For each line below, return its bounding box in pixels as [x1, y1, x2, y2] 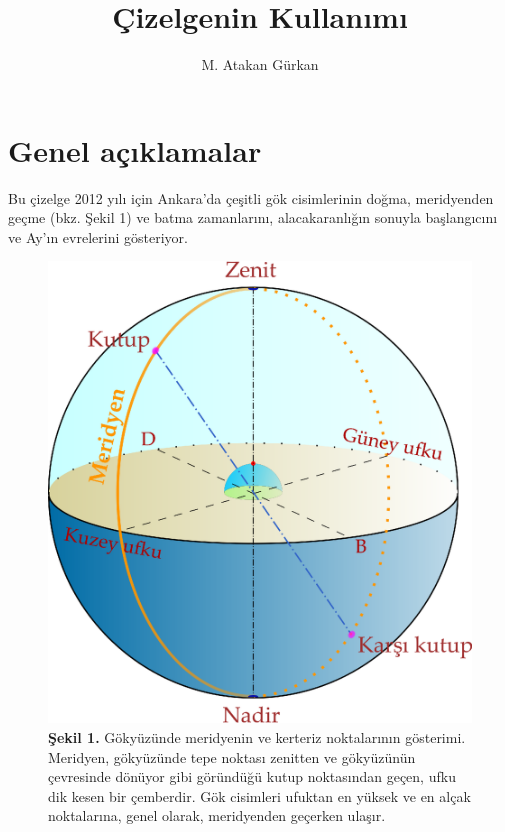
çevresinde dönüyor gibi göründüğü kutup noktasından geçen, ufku [48, 766, 456, 787]
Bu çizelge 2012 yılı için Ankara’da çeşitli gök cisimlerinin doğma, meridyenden [8, 187, 494, 208]
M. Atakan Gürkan [201, 54, 319, 75]
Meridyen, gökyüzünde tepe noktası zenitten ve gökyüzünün [48, 746, 416, 767]
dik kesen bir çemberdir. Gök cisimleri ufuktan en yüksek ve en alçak [48, 785, 471, 806]
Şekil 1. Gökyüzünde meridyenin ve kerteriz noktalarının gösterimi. [48, 726, 466, 747]
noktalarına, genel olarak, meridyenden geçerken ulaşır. [48, 805, 386, 826]
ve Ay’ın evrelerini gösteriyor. [8, 226, 188, 247]
